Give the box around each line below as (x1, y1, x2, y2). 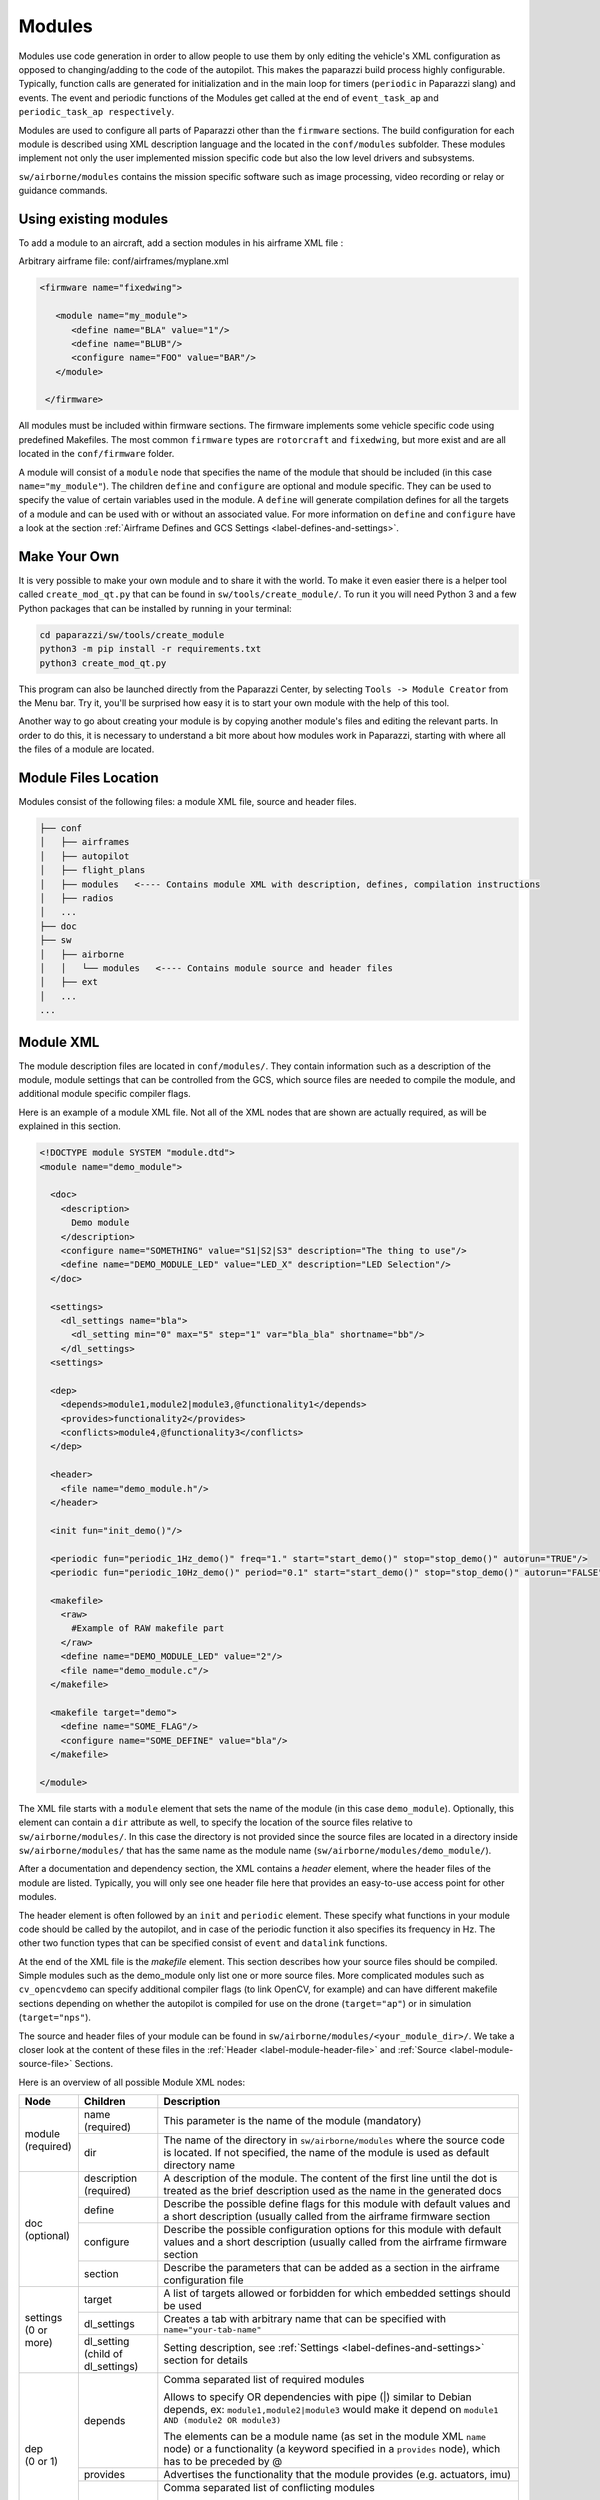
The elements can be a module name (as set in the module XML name (163, 2430, 487, 2444)
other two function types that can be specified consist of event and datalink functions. (18, 1937, 388, 1949)
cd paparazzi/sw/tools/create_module (39, 629, 225, 640)
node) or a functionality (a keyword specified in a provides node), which (163, 2442, 501, 2456)
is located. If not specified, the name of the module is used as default (163, 2146, 490, 2160)
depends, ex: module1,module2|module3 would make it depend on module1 (163, 2403, 499, 2417)
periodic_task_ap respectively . (18, 106, 175, 118)
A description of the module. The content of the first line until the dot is (163, 2171, 498, 2185)
